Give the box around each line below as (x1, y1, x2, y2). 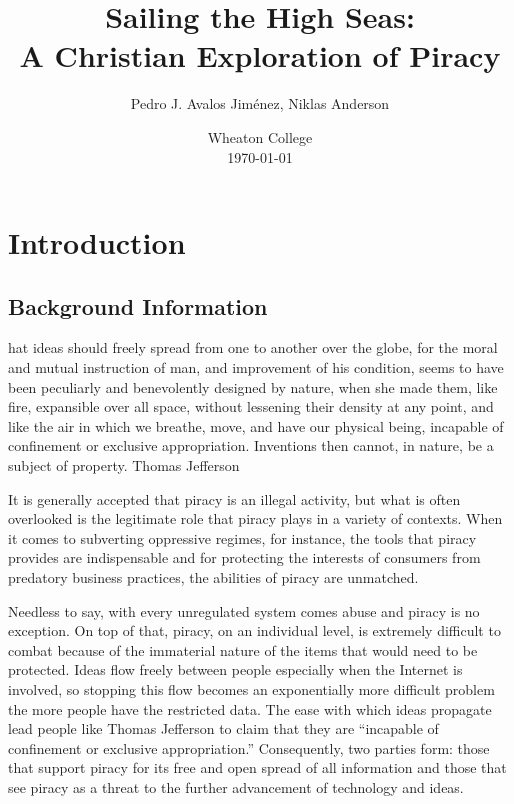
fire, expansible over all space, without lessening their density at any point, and (8, 396, 494, 417)
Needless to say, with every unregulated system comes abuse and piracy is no (8, 600, 480, 621)
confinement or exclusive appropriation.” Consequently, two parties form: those (8, 737, 490, 758)
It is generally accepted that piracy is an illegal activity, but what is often (8, 488, 461, 509)
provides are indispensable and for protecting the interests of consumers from (8, 547, 481, 568)
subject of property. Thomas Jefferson (8, 455, 240, 476)
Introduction (8, 222, 186, 263)
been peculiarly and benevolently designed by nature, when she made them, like (8, 376, 498, 397)
